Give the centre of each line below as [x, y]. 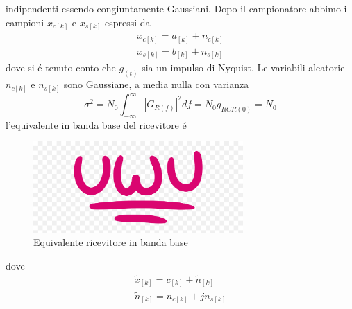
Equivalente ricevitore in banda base [111, 242]
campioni [25, 22]
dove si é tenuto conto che [61, 68]
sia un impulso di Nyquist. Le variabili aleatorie [243, 68]
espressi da [127, 22]
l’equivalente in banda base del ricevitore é [96, 124]
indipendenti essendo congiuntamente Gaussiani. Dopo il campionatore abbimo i [176, 8]
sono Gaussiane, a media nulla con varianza [156, 84]
